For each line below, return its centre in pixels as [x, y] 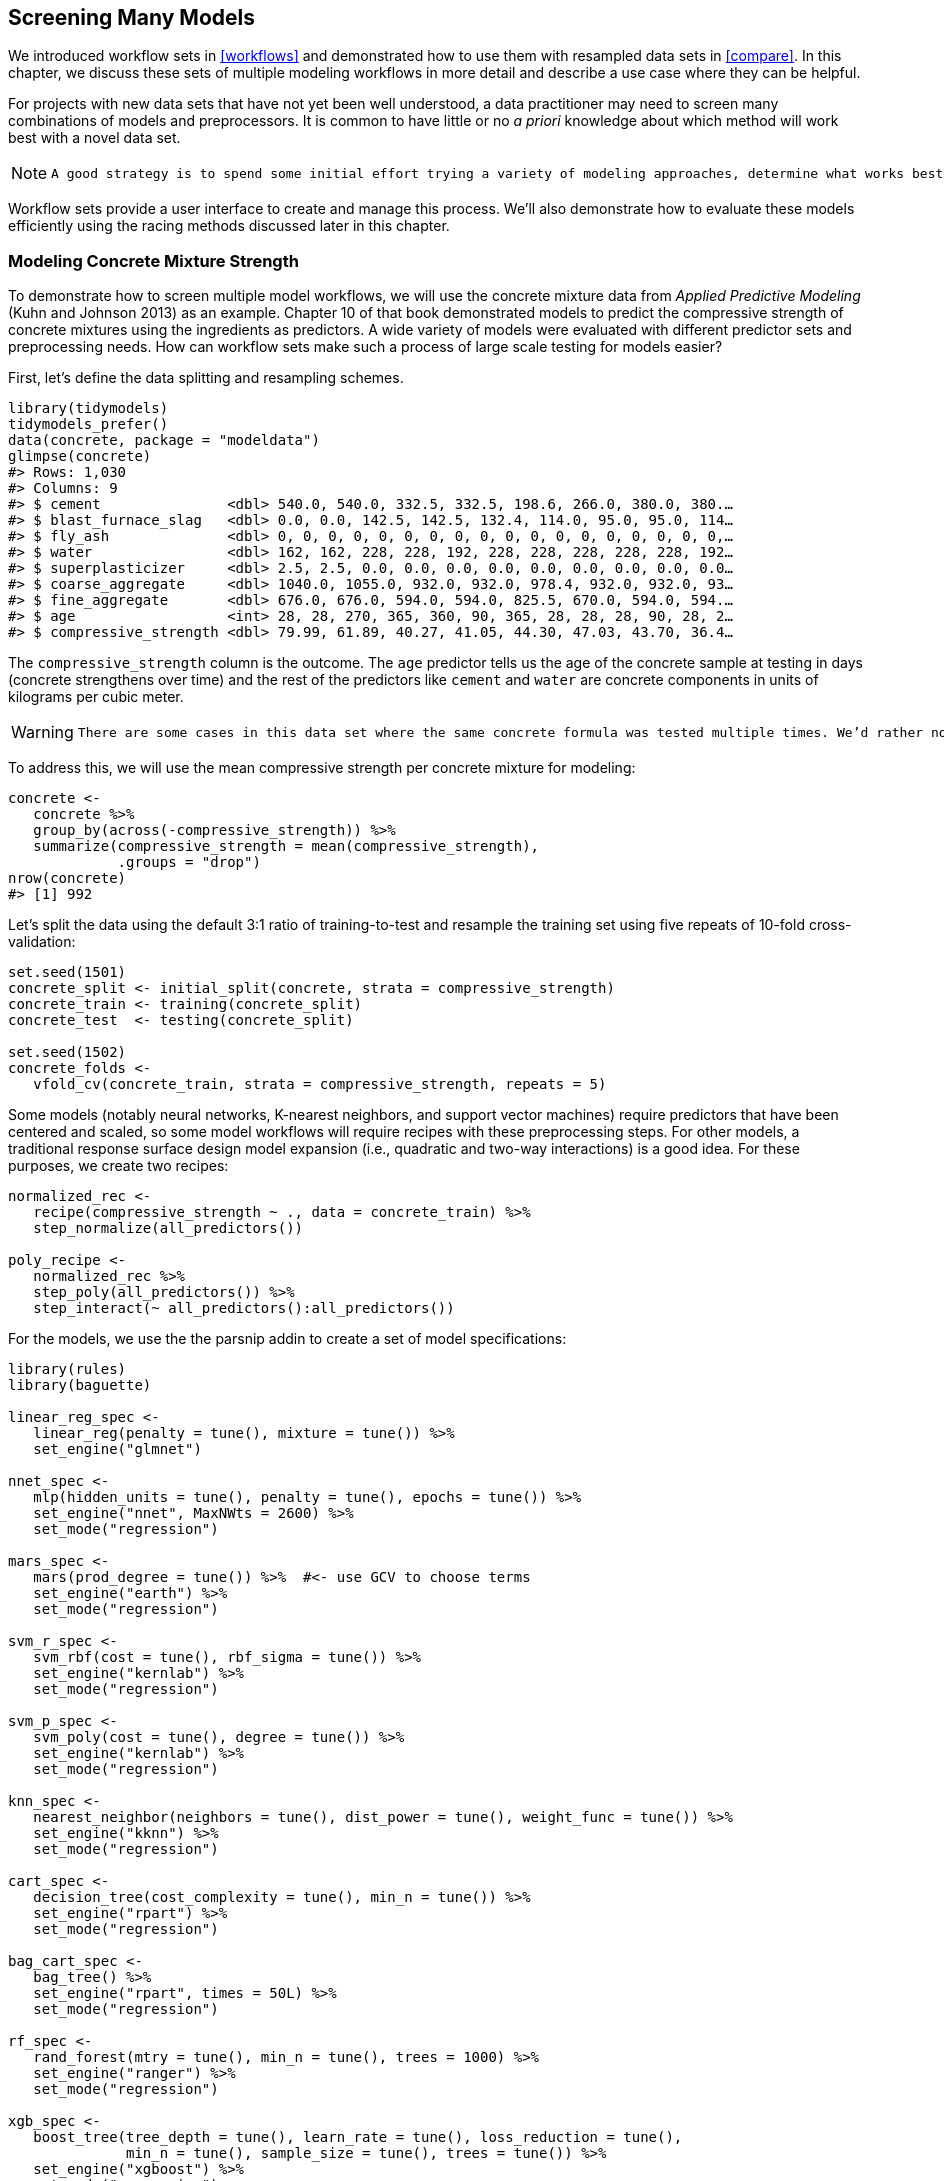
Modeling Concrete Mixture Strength [153, 260]
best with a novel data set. [94, 138]
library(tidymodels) [88, 408]
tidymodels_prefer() [88, 424]
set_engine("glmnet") [117, 1449]
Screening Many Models [131, 17]
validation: [42, 942]
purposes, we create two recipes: [118, 1166]
